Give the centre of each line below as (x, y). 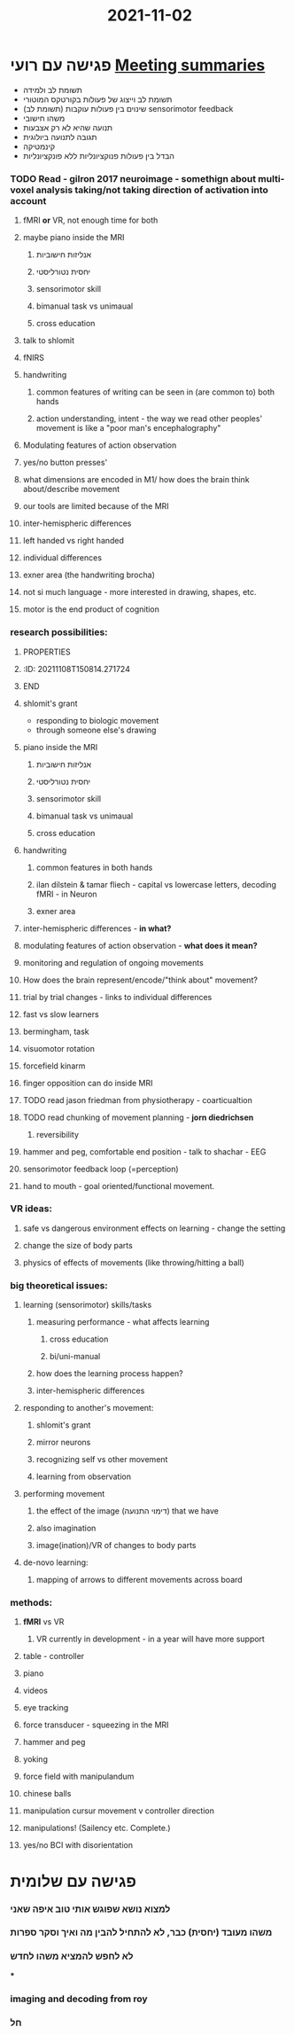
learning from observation (84, 1476)
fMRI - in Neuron (66, 894)
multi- (271, 178)
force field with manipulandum (78, 1777)
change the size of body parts (78, 1245)
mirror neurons (63, 1443)
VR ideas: (31, 1209)
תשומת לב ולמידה (52, 90)
